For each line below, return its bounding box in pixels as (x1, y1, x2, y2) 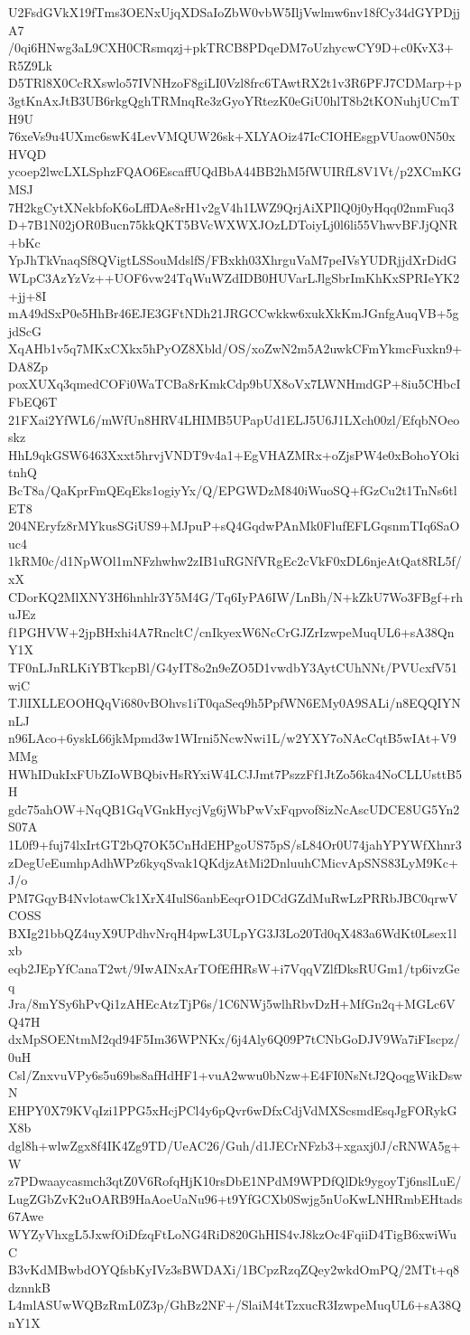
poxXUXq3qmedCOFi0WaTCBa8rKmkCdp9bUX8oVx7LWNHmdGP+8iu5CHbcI (8, 374, 461, 393)
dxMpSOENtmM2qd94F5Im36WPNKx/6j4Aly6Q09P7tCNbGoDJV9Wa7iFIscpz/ (8, 1029, 460, 1048)
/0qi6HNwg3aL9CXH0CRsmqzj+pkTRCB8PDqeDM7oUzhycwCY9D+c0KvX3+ (8, 38, 454, 57)
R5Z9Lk (8, 55, 52, 74)
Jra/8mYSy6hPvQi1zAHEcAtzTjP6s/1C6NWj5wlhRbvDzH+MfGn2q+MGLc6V (8, 994, 456, 1013)
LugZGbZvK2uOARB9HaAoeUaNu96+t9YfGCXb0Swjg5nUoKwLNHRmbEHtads (8, 1189, 463, 1208)
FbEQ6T (8, 392, 58, 411)
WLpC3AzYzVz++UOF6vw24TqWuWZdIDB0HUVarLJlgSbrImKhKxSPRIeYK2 (8, 268, 460, 287)
